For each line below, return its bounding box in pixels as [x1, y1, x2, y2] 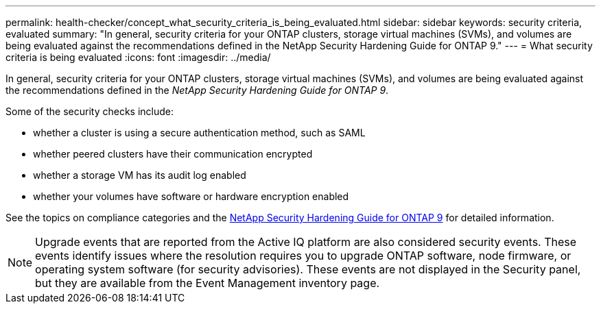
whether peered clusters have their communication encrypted [33, 148, 313, 160]
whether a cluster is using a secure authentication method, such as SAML [33, 127, 366, 138]
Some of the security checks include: [5, 106, 174, 117]
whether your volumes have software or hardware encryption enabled [33, 190, 349, 202]
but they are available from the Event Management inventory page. [35, 276, 380, 290]
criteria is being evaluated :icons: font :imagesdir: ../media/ [5, 51, 271, 63]
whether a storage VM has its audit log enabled [33, 169, 246, 181]
